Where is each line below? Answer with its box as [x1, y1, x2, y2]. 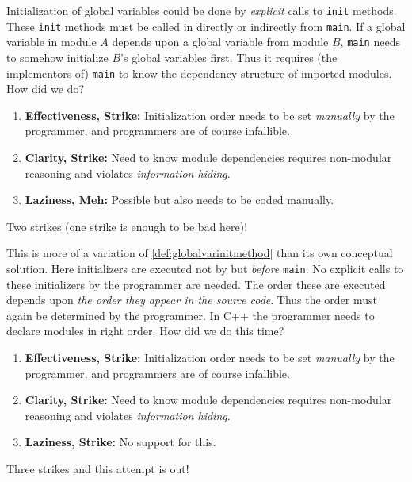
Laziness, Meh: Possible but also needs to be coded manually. [25, 191, 334, 208]
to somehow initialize [6, 48, 109, 65]
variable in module [6, 33, 97, 50]
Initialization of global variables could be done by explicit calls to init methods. [6, 2, 397, 18]
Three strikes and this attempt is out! [6, 460, 189, 476]
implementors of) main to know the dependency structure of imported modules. [6, 64, 392, 81]
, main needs [340, 33, 400, 50]
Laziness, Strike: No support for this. [25, 434, 216, 450]
